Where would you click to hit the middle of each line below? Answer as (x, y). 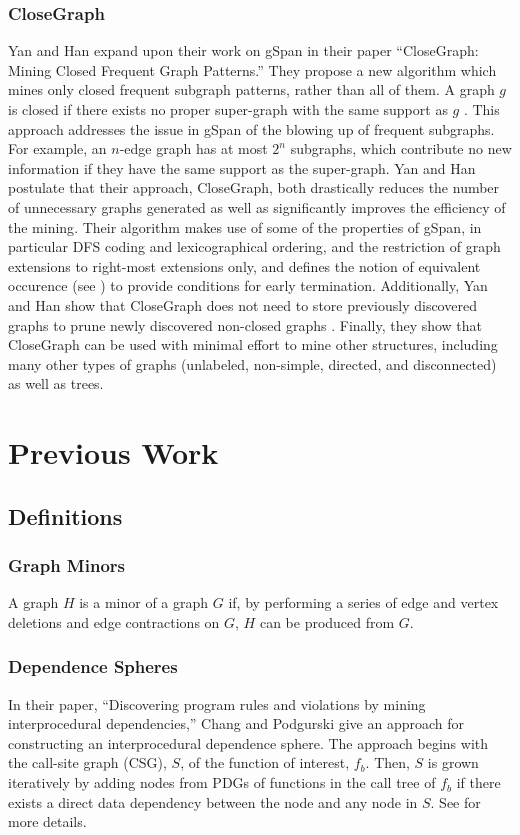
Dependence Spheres (93, 666)
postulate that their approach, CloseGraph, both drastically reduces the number (254, 187)
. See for (455, 801)
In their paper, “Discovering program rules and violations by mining (217, 703)
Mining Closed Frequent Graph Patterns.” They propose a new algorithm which (252, 69)
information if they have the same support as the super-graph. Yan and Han (242, 167)
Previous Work (113, 452)
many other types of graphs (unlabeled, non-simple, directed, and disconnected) (252, 363)
